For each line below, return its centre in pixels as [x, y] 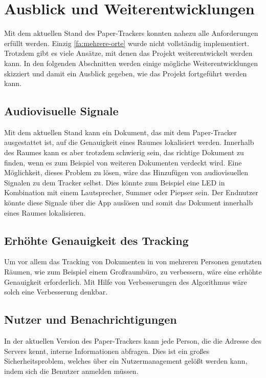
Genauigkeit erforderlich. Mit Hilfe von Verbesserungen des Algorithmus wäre [126, 281]
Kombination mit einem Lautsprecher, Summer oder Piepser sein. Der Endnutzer [131, 192]
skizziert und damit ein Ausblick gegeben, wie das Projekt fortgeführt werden [126, 73]
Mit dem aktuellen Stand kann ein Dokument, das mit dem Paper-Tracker [120, 132]
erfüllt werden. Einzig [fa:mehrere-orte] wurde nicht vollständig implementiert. [127, 43]
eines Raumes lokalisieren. [45, 212]
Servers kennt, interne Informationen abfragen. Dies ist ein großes [107, 351]
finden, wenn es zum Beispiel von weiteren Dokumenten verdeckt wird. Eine [123, 162]
